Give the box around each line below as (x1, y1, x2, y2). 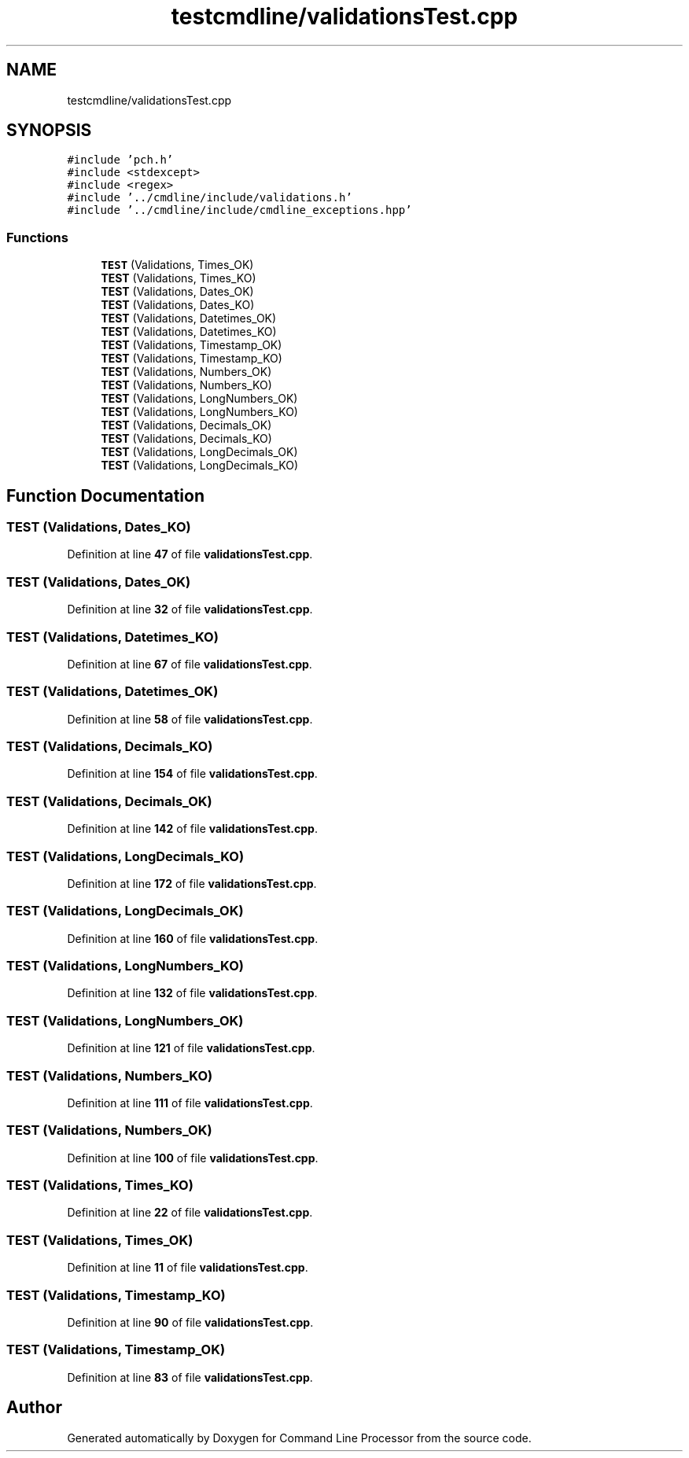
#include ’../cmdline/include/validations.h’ (67, 191, 352, 204)
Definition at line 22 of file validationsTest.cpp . (67, 1206, 313, 1220)
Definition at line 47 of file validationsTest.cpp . (67, 547, 313, 561)
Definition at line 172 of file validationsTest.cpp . (67, 876, 317, 890)
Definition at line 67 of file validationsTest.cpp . (67, 657, 312, 671)
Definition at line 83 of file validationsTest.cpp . (67, 1370, 313, 1384)
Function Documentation (6, 485, 204, 506)
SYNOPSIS (6, 120, 92, 141)
